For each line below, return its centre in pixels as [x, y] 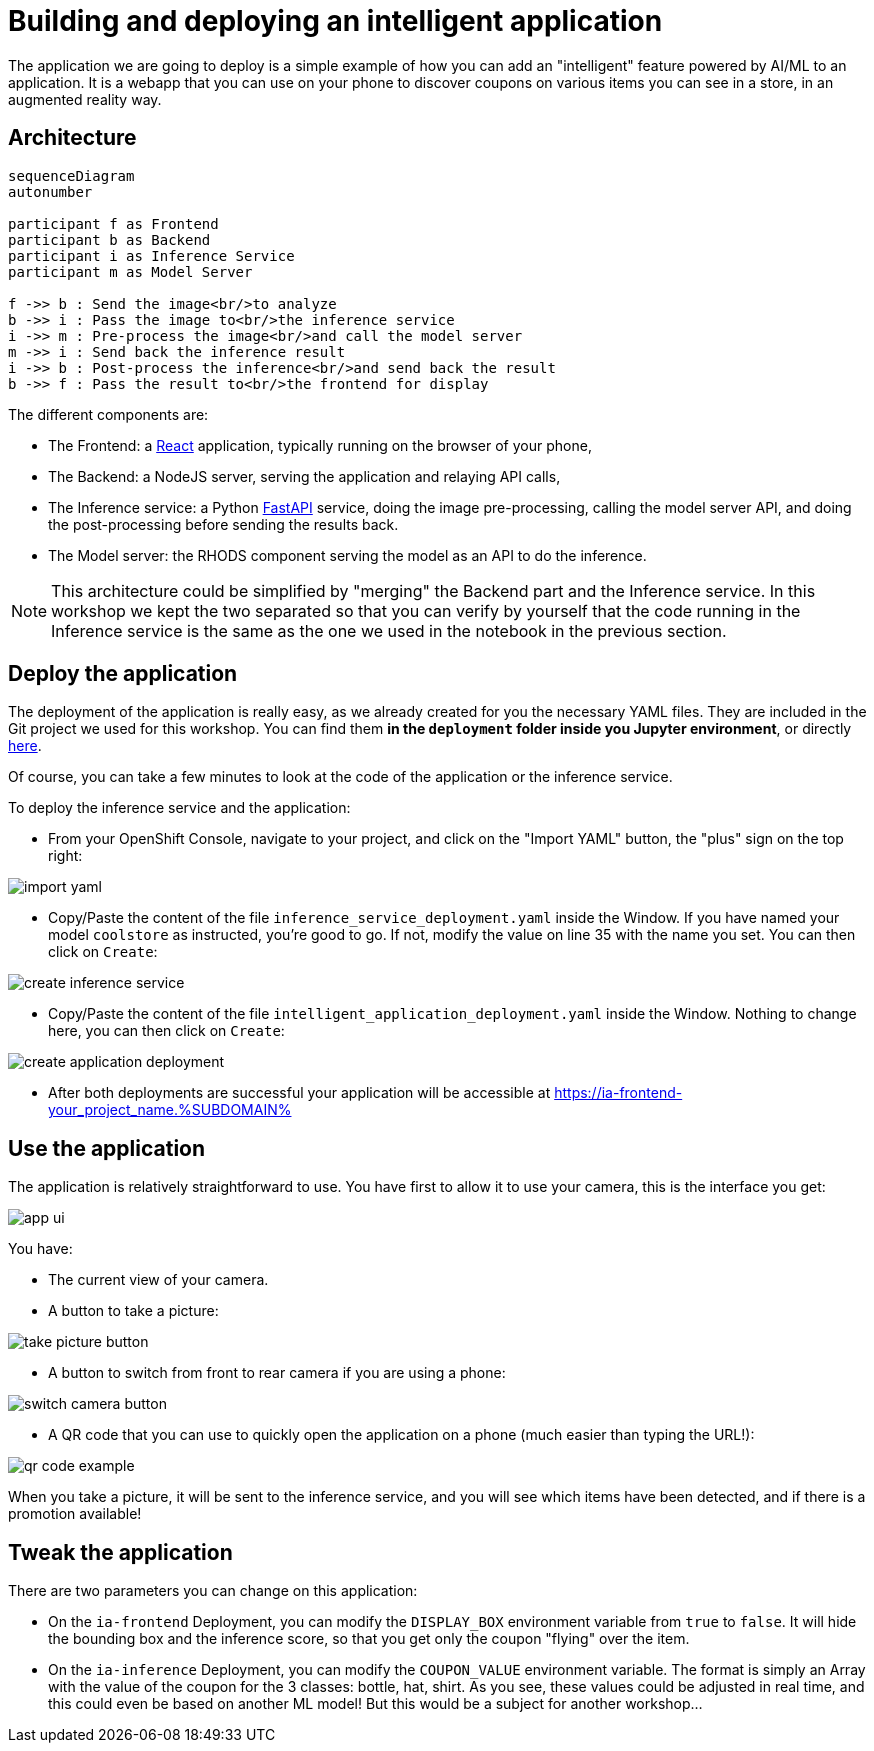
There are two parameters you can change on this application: [213, 1591]
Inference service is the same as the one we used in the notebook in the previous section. [389, 630]
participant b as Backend [109, 239]
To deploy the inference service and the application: [179, 808]
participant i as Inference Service [151, 255]
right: [65, 856]
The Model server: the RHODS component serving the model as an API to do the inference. [347, 555]
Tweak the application [120, 1552]
